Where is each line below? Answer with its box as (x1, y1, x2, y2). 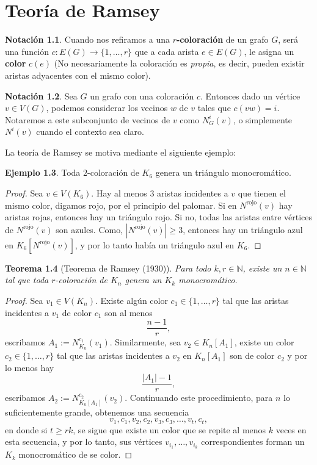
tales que (197, 101, 231, 114)
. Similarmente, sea (109, 336, 181, 348)
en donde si (5, 423, 48, 436)
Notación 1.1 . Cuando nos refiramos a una (5, 33, 170, 46)
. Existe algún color (95, 294, 168, 307)
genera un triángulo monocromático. (155, 166, 291, 179)
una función (5, 45, 49, 57)
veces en (275, 423, 307, 436)
